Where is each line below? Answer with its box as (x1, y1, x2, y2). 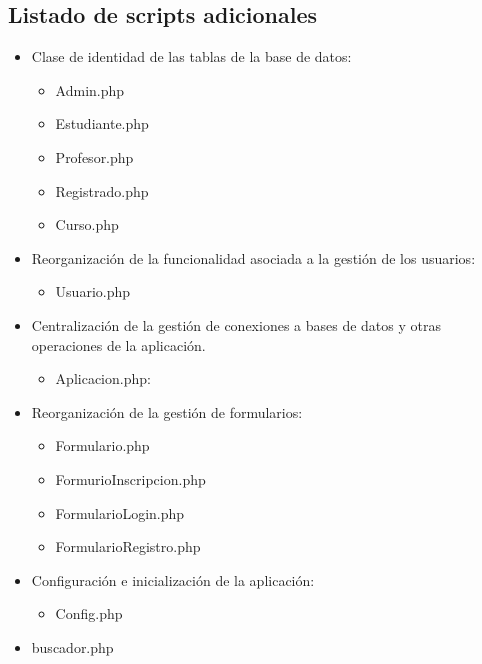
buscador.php (31, 636, 114, 657)
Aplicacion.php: (55, 368, 151, 389)
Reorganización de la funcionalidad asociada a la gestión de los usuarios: (31, 247, 476, 268)
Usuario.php (55, 281, 131, 302)
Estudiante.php (55, 113, 149, 134)
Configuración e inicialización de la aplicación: (31, 569, 315, 590)
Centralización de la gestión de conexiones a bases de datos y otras (31, 314, 442, 335)
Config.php (55, 603, 123, 624)
